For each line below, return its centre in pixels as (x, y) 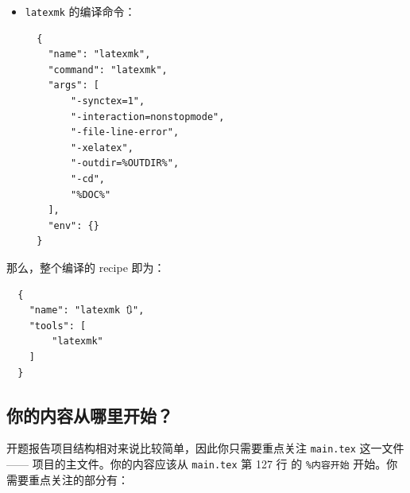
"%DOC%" (91, 194)
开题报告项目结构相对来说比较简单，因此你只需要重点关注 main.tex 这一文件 (205, 448)
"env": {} (73, 225)
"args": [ (73, 85)
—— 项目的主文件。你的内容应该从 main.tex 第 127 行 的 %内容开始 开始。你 (202, 463)
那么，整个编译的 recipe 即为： (86, 267)
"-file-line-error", (125, 132)
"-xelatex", (102, 148)
